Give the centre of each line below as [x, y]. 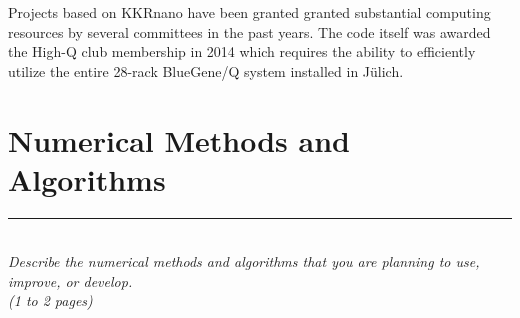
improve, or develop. [70, 280]
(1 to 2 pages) [50, 300]
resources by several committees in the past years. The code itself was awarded [249, 31]
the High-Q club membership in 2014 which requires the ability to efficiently [242, 51]
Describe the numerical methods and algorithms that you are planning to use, [244, 261]
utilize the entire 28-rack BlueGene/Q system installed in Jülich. [206, 70]
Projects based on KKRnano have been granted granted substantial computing [249, 12]
